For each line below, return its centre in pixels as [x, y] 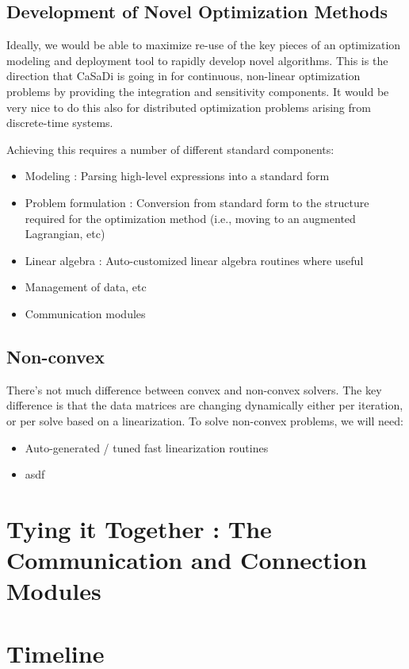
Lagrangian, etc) [65, 234]
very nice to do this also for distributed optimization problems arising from [189, 107]
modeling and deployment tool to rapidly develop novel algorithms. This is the [197, 60]
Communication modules [85, 313]
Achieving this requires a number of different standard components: [170, 149]
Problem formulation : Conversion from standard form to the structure [197, 202]
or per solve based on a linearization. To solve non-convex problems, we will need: [205, 420]
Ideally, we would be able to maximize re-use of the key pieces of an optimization [204, 45]
